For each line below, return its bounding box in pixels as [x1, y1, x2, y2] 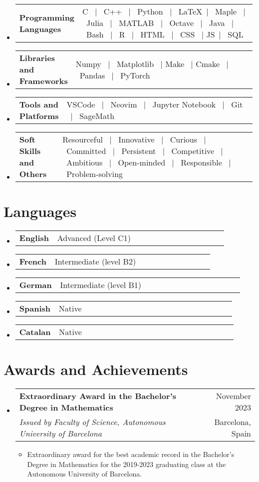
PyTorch [120, 69, 150, 81]
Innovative [118, 133, 155, 145]
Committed [66, 145, 106, 156]
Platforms [19, 110, 59, 121]
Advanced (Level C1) [57, 232, 131, 244]
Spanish [19, 302, 51, 314]
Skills [19, 145, 41, 156]
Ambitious [66, 156, 103, 168]
